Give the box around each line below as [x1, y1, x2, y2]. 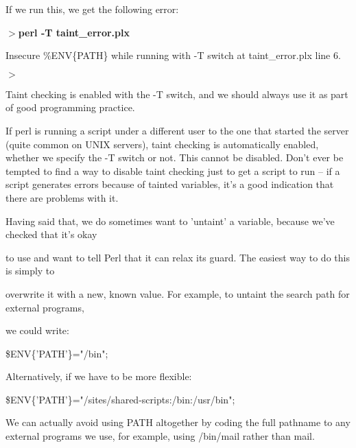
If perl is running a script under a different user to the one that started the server [5, 123, 349, 137]
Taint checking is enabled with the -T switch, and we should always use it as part [5, 86, 348, 101]
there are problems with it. [5, 190, 119, 204]
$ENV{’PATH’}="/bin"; [5, 346, 108, 360]
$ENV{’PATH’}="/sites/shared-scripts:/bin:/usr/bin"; [5, 392, 235, 406]
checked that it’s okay [5, 227, 97, 241]
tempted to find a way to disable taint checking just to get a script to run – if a [5, 163, 340, 178]
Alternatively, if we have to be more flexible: [5, 369, 192, 384]
